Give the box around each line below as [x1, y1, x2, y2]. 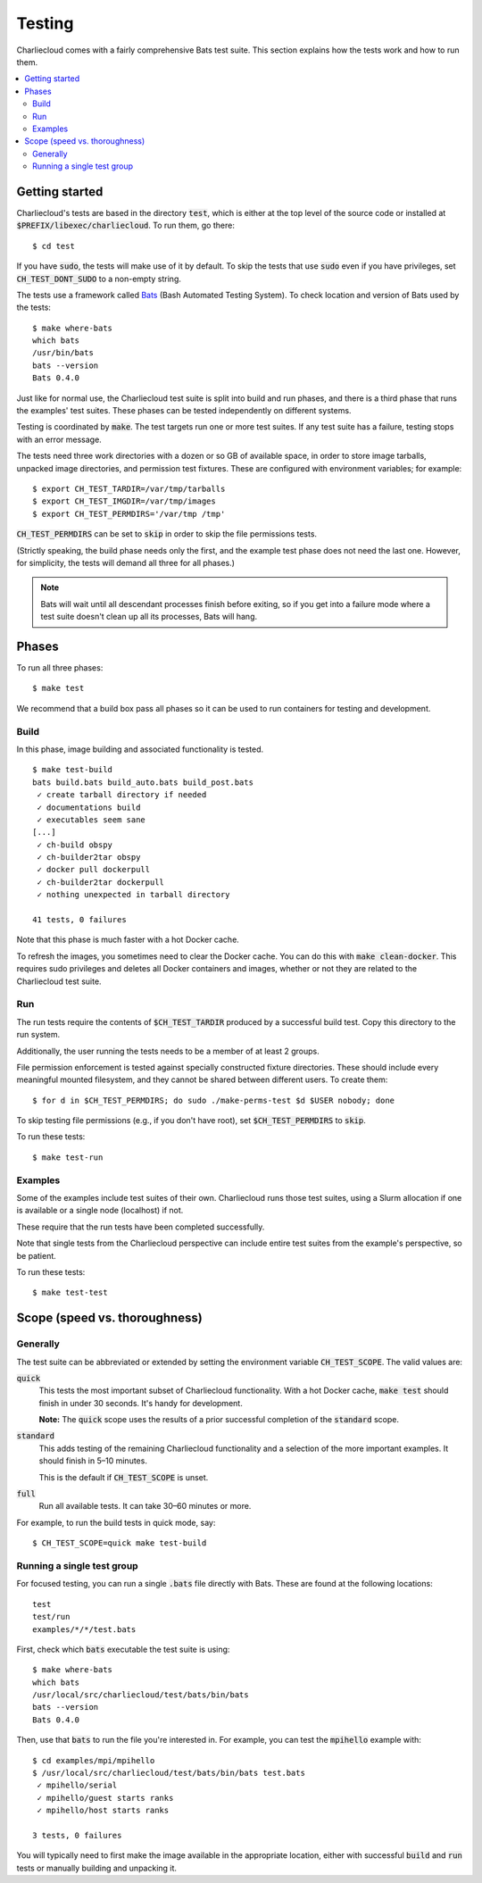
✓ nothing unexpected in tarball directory [37, 889, 231, 900]
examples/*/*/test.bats [32, 1624, 137, 1634]
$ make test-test [32, 1287, 108, 1298]
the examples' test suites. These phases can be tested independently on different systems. [16, 405, 352, 416]
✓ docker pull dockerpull [37, 864, 151, 875]
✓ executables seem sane [37, 814, 146, 825]
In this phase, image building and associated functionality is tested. [16, 744, 264, 754]
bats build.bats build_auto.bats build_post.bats [32, 777, 254, 787]
